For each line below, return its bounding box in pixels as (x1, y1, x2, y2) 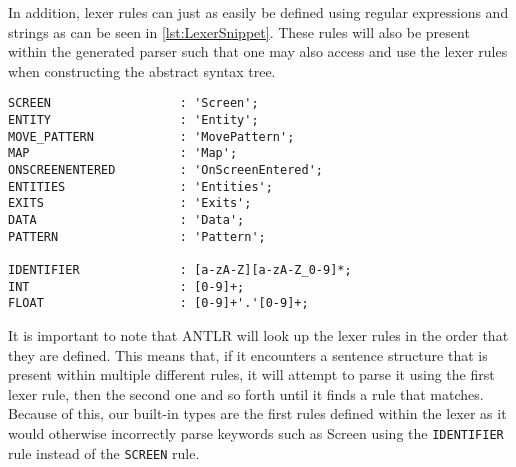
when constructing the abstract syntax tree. (8, 60, 276, 81)
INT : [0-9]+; (8, 279, 245, 294)
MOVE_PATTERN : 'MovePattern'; (8, 129, 295, 144)
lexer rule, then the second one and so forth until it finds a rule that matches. (8, 383, 484, 404)
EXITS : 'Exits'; (8, 196, 252, 211)
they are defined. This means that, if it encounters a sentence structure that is (8, 344, 488, 365)
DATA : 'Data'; (8, 212, 245, 227)
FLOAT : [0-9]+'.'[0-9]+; (8, 296, 309, 311)
